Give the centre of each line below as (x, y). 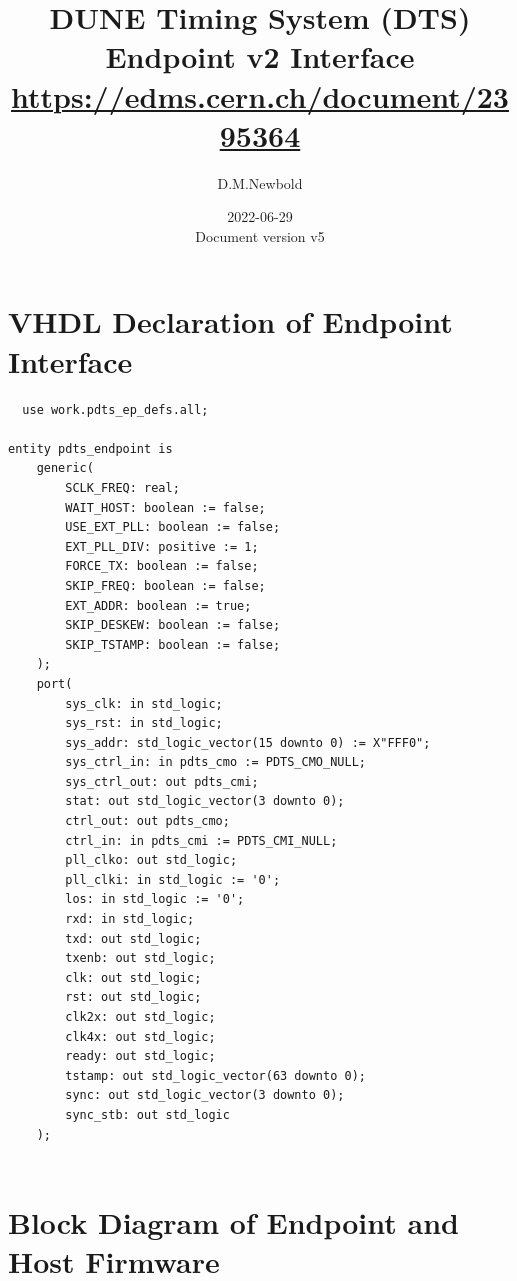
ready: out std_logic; (140, 1056)
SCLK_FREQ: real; (122, 487)
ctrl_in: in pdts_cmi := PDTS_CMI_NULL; (201, 840)
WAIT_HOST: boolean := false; (165, 507)
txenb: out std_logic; (140, 958)
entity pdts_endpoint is (90, 448)
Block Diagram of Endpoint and (233, 1221)
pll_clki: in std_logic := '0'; (173, 879)
